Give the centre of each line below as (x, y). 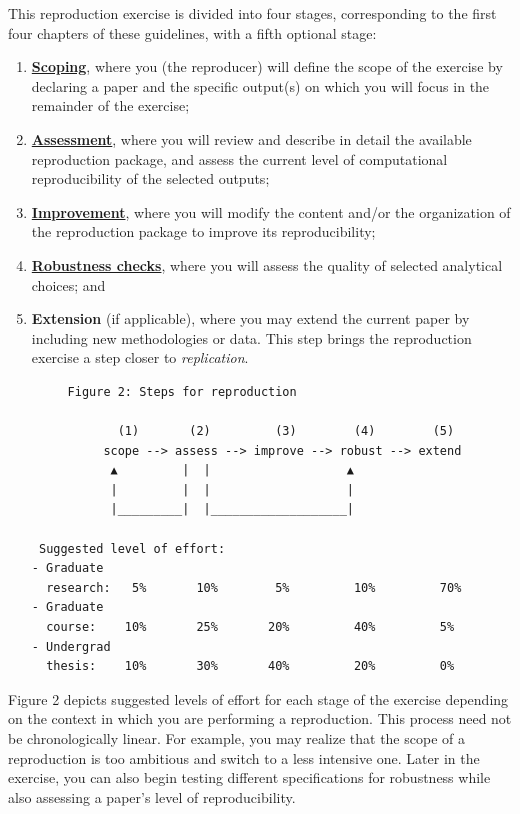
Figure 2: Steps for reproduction (182, 391)
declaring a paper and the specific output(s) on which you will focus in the (260, 85)
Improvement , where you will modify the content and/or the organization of (271, 211)
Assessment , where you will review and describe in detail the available (251, 138)
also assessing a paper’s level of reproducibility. (152, 796)
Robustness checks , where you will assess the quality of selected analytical (267, 264)
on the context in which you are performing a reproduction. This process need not (260, 718)
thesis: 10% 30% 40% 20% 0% (250, 666)
